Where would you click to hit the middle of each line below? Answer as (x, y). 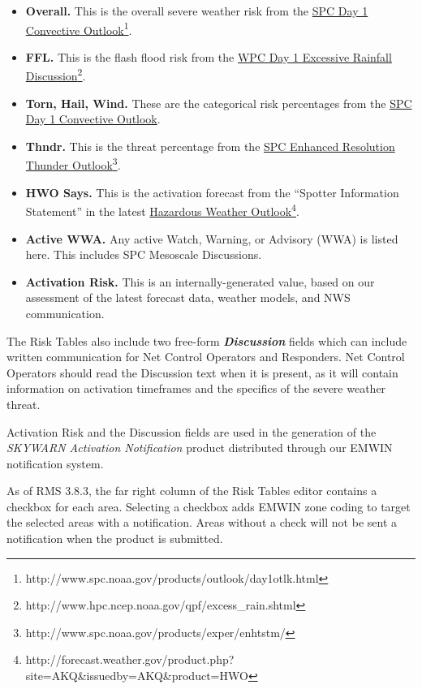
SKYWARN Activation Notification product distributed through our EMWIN (200, 448)
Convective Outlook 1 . (79, 28)
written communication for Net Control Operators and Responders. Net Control (206, 357)
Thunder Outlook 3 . (73, 164)
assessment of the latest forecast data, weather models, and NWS (188, 297)
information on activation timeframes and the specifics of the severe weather (196, 388)
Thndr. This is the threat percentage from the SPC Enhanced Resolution (210, 146)
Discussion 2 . (56, 75)
